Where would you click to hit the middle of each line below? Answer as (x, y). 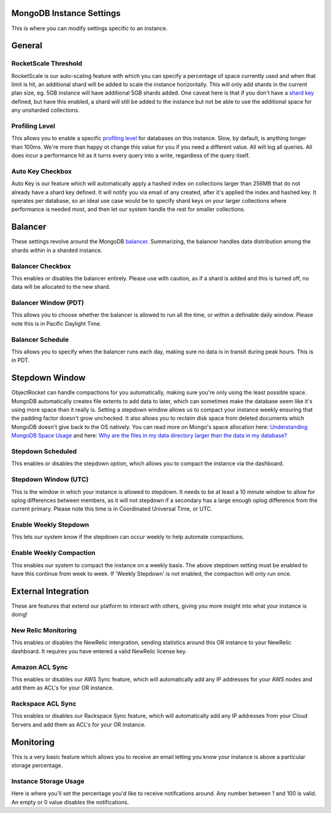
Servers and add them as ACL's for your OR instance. (79, 725)
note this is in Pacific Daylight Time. (56, 323)
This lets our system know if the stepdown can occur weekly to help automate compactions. (128, 537)
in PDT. (21, 360)
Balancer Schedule (40, 339)
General (27, 46)
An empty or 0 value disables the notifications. (70, 802)
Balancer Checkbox (41, 266)
